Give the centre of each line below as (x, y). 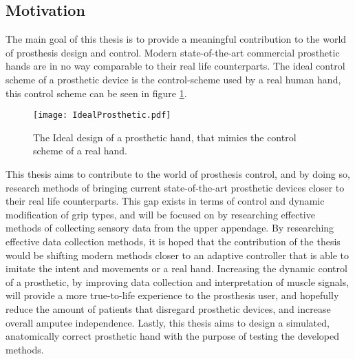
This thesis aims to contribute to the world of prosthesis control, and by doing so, (178, 174)
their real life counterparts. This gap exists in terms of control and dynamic (165, 201)
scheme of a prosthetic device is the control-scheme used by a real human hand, (173, 79)
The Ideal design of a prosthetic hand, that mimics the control (165, 137)
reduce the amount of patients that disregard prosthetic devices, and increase (168, 308)
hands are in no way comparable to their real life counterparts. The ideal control (175, 66)
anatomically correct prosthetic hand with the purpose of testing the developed (172, 336)
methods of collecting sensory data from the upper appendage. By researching (170, 228)
